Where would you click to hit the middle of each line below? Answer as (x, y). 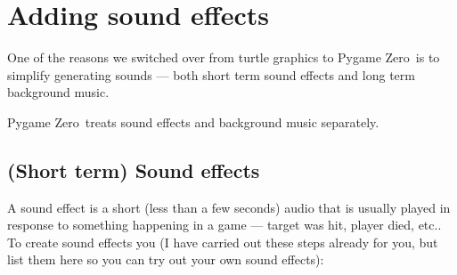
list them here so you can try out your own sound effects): (166, 259)
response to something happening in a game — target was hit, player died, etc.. (224, 225)
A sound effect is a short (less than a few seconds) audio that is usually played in (229, 207)
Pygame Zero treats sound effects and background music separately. (193, 121)
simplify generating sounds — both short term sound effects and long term (211, 74)
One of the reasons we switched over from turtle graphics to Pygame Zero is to (224, 57)
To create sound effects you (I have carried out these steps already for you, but (223, 242)
